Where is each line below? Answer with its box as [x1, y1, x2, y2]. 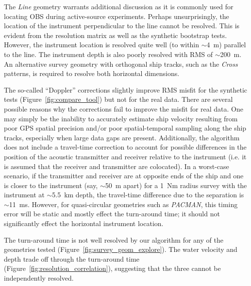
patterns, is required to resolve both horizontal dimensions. [4, 68, 180, 78]
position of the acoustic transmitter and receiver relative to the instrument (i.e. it [4, 151, 247, 161]
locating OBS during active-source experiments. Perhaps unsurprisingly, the [4, 11, 229, 21]
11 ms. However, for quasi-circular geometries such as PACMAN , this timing [9, 199, 238, 209]
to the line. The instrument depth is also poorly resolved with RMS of [4, 49, 213, 59]
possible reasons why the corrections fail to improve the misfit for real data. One [4, 103, 244, 114]
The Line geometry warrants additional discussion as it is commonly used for [4, 1, 234, 11]
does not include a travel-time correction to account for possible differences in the [4, 142, 247, 152]
